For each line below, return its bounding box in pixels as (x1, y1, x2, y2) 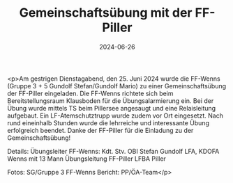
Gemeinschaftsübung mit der (19, 5, 193, 21)
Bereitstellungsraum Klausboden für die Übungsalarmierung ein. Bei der (7, 96, 214, 105)
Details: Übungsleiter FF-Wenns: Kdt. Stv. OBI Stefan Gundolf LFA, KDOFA (7, 147, 220, 155)
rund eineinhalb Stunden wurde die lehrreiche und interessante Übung (7, 118, 209, 127)
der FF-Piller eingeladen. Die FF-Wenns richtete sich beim (7, 89, 174, 97)
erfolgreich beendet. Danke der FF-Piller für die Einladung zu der (7, 126, 194, 134)
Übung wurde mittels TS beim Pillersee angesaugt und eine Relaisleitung (7, 104, 216, 112)
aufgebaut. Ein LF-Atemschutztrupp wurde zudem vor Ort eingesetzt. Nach (7, 111, 223, 120)
